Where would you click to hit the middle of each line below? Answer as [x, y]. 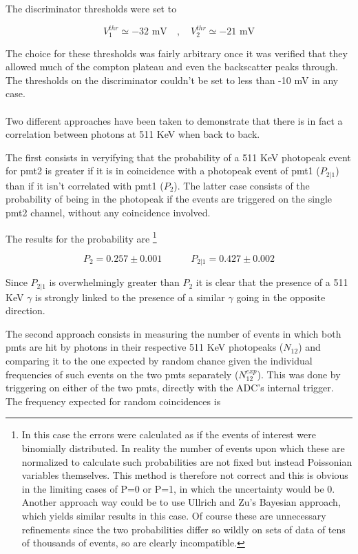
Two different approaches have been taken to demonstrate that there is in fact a [174, 120]
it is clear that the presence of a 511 [272, 282]
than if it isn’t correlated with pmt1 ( [85, 185]
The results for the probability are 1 [81, 237]
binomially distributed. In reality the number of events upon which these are [183, 448]
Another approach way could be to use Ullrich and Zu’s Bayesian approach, [181, 502]
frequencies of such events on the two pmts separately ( [122, 374]
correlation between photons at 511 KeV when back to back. [133, 134]
